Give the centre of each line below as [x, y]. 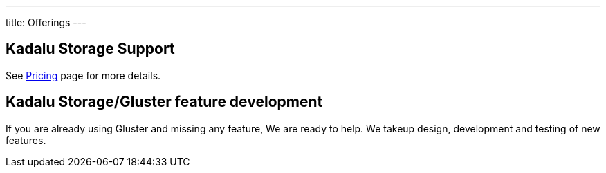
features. [26, 140]
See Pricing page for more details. [83, 75]
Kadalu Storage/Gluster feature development [164, 102]
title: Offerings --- [46, 22]
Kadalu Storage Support [90, 49]
